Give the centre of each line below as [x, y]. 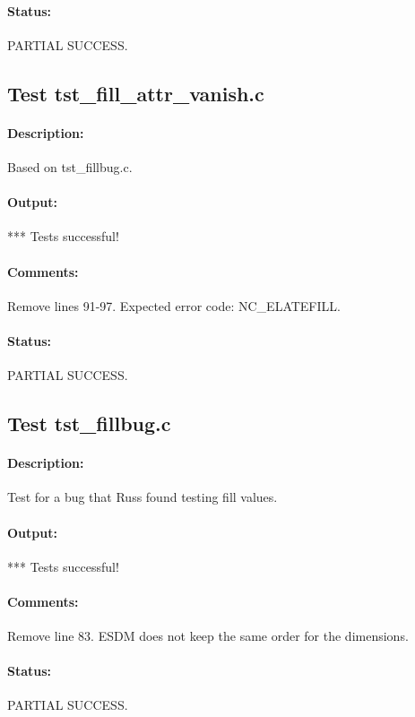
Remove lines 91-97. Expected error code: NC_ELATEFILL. [174, 305]
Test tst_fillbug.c [89, 423]
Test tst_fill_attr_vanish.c [136, 93]
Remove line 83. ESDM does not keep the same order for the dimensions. [208, 636]
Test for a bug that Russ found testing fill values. [143, 497]
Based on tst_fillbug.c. [70, 166]
